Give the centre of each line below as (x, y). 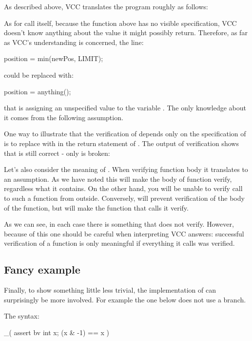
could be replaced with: (39, 75)
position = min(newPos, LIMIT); (54, 58)
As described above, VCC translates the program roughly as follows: (106, 6)
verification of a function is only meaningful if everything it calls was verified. (119, 243)
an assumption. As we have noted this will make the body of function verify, (118, 179)
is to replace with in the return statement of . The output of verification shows (121, 143)
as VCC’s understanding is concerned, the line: (74, 42)
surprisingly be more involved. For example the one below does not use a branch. (125, 299)
